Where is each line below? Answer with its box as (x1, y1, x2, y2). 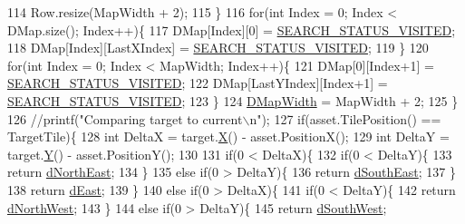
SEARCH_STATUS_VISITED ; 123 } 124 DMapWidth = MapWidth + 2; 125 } (7, 91, 459, 110)
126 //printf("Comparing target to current (7, 109, 243, 128)
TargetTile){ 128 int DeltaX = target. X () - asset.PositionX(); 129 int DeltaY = (7, 127, 450, 146)
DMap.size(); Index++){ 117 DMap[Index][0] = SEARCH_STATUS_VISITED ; (7, 20, 456, 39)
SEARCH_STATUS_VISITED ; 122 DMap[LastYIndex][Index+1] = (7, 73, 388, 93)
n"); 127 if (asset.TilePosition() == (249, 109, 441, 128)
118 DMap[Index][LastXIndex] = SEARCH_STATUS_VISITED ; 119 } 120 (7, 38, 429, 57)
